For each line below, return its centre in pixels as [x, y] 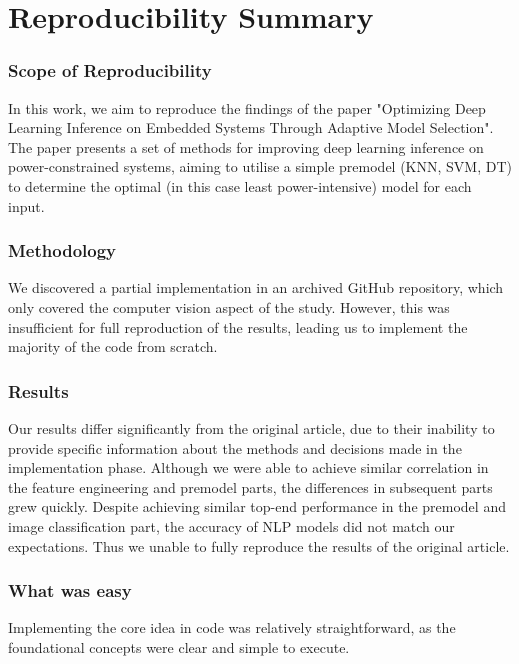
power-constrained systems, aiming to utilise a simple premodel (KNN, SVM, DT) [260, 166]
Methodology [62, 250]
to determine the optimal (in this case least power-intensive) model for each [240, 185]
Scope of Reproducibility [110, 70]
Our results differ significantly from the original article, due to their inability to [251, 427]
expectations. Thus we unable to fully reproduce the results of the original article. [259, 545]
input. [26, 205]
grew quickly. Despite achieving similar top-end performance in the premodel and [257, 506]
